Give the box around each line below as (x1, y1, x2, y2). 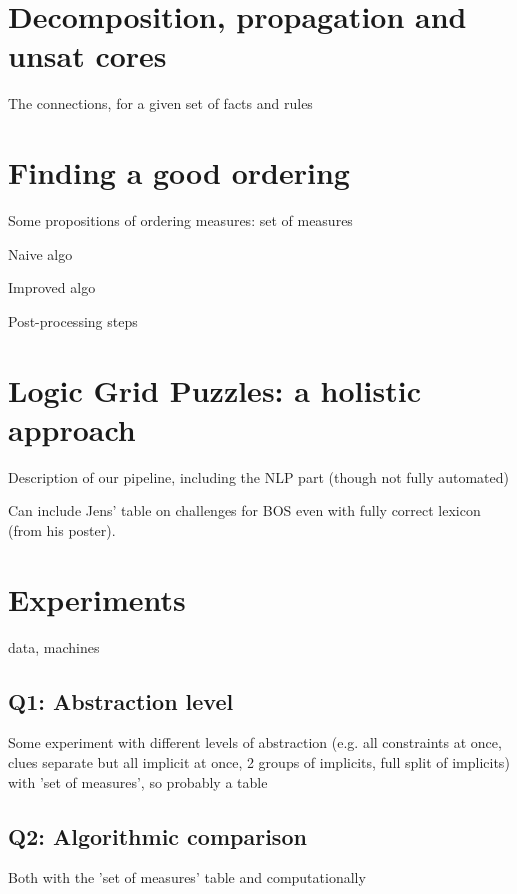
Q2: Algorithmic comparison (8, 820, 307, 851)
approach (8, 408, 136, 449)
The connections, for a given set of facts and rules (8, 93, 313, 114)
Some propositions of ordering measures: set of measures (8, 210, 353, 231)
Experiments (8, 578, 186, 619)
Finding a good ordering (8, 152, 350, 193)
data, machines (8, 636, 100, 657)
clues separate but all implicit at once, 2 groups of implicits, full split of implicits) (8, 752, 510, 773)
